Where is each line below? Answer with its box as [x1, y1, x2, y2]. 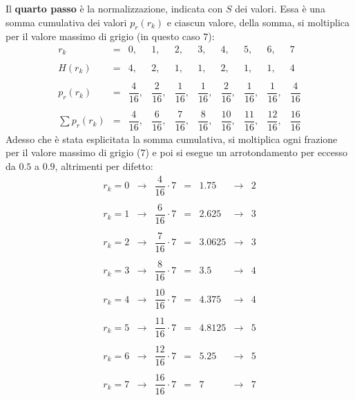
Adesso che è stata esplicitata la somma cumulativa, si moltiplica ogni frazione [6, 131, 338, 146]
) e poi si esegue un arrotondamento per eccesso [145, 145, 347, 160]
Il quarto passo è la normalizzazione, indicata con [6, 1, 223, 15]
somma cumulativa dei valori [6, 15, 127, 29]
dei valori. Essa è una [235, 1, 325, 15]
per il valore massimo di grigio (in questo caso [6, 29, 200, 44]
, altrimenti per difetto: [55, 158, 153, 173]
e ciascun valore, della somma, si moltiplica [166, 15, 350, 29]
